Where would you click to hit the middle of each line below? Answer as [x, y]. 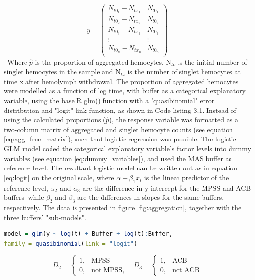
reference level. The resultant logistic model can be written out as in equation [121, 168]
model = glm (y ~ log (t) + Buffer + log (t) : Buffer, [88, 234]
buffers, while [24, 197]
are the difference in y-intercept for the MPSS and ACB [167, 187]
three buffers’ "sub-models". [45, 217]
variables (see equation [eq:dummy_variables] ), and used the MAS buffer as [118, 158]
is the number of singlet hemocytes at [184, 71]
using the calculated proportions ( [55, 120]
